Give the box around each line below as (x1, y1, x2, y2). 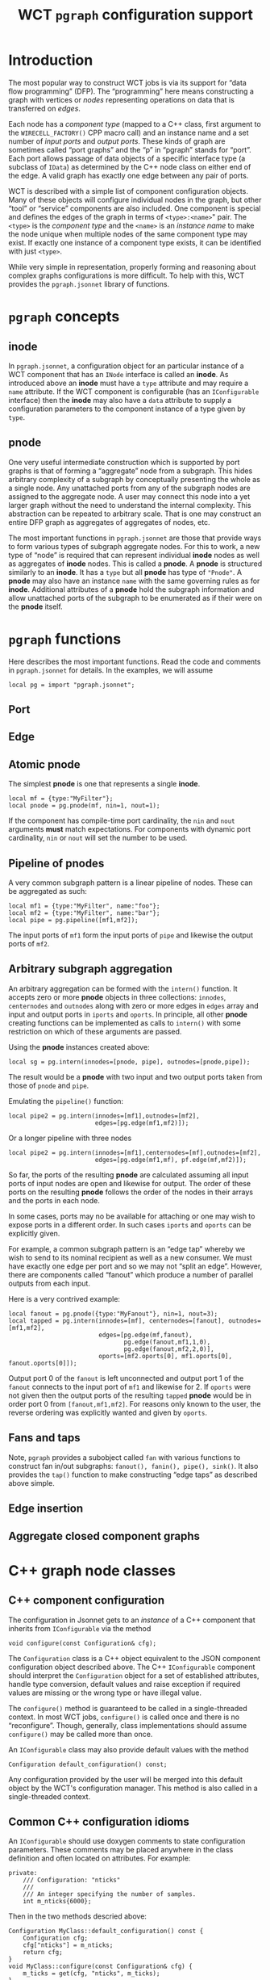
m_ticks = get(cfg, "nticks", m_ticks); (23, 1970, 160, 1978)
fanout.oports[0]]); (8, 1359, 78, 1367)
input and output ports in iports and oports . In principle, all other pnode (8, 1009, 248, 1019)
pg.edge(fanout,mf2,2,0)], (123, 1344, 215, 1353)
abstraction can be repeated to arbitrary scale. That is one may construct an (8, 509, 262, 518)
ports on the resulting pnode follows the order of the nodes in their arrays (8, 1187, 254, 1197)
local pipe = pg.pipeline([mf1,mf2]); (8, 917, 139, 925)
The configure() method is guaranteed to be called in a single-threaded (8, 1703, 247, 1713)
